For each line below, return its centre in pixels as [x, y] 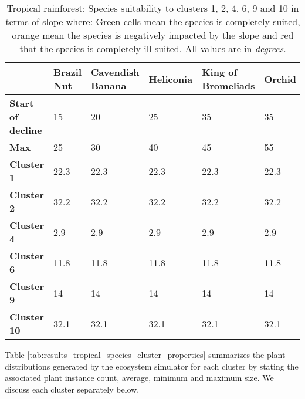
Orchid [280, 79]
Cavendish [115, 72]
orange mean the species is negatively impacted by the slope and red [153, 35]
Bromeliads [228, 85]
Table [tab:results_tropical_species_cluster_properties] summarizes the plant [145, 354]
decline [26, 130]
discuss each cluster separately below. [72, 389]
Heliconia [171, 79]
